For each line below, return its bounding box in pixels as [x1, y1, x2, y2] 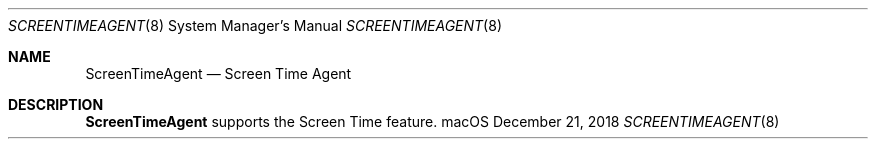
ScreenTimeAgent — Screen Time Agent [85, 65, 352, 82]
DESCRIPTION [8, 96, 104, 113]
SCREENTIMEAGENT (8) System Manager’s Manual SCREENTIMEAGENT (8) [8, 17, 502, 34]
